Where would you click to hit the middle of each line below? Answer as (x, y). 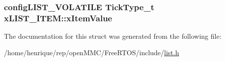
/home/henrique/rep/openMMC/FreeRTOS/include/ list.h (92, 52)
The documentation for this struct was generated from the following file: (113, 36)
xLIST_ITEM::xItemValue (58, 18)
